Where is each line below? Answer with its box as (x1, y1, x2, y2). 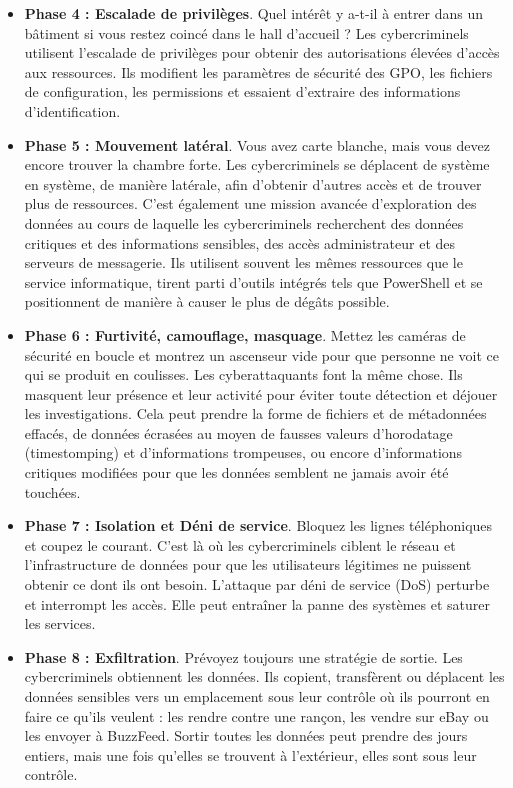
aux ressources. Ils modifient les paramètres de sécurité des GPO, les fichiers (24, 61, 493, 82)
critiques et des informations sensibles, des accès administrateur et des (24, 232, 456, 253)
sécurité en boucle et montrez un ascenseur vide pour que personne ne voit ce (24, 344, 499, 365)
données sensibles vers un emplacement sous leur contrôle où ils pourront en (24, 686, 490, 706)
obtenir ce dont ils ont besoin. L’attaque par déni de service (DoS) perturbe (24, 574, 490, 595)
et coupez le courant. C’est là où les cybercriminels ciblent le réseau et (24, 534, 456, 555)
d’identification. (24, 100, 121, 121)
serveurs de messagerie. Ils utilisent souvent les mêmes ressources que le (24, 252, 463, 273)
